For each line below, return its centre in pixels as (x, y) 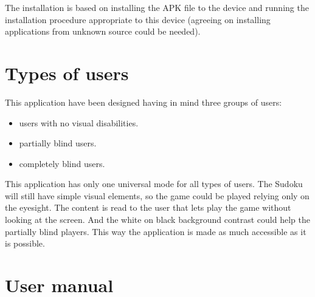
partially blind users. (58, 143)
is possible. (25, 243)
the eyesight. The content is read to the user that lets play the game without (148, 207)
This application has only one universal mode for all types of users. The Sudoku (154, 184)
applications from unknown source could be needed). (103, 31)
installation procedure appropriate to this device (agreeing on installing (138, 19)
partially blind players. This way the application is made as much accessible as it (156, 231)
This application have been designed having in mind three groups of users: (144, 102)
